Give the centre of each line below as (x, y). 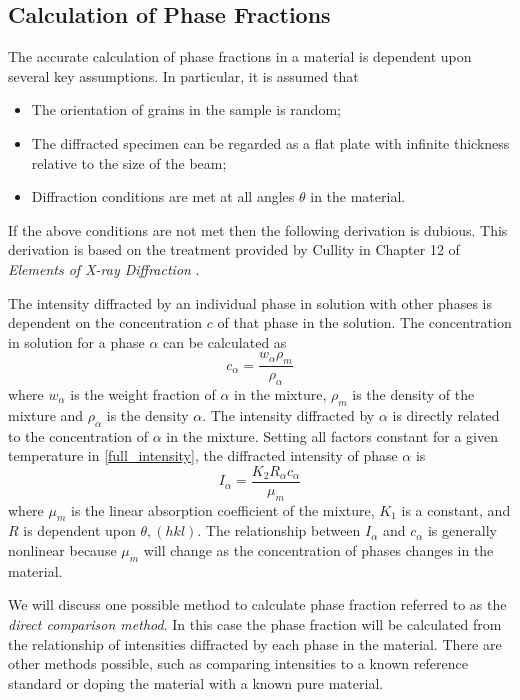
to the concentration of (78, 435)
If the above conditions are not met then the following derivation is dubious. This (258, 229)
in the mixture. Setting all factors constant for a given (332, 435)
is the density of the (413, 393)
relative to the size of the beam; (129, 162)
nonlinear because (62, 549)
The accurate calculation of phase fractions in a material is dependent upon (240, 56)
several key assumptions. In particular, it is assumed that (183, 75)
